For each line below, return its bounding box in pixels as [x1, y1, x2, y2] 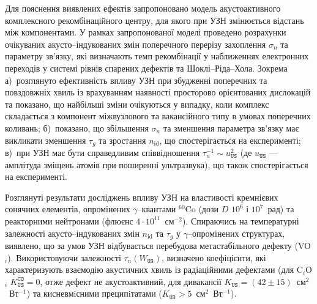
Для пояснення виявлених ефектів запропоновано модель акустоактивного [5, 2, 281, 14]
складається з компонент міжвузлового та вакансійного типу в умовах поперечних [5, 109, 311, 122]
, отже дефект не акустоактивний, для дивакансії [40, 275, 222, 287]
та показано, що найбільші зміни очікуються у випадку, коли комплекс [5, 97, 269, 110]
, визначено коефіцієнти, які [162, 251, 266, 264]
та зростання [99, 133, 146, 146]
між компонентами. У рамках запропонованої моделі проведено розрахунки [5, 26, 286, 39]
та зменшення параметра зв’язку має [163, 121, 299, 134]
